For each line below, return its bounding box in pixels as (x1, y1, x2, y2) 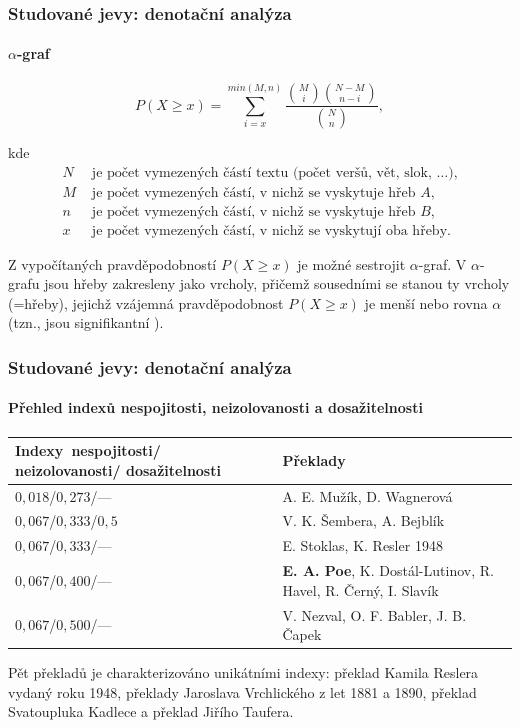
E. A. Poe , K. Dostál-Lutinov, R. (282, 560, 494, 581)
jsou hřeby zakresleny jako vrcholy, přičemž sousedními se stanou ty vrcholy (44, 273, 510, 294)
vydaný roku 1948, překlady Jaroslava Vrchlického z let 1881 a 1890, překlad (8, 681, 477, 702)
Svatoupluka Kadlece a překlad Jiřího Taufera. (8, 701, 294, 722)
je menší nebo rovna (364, 292, 488, 313)
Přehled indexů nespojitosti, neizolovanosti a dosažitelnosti (8, 397, 423, 418)
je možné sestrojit (297, 253, 406, 274)
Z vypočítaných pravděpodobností (8, 253, 217, 274)
